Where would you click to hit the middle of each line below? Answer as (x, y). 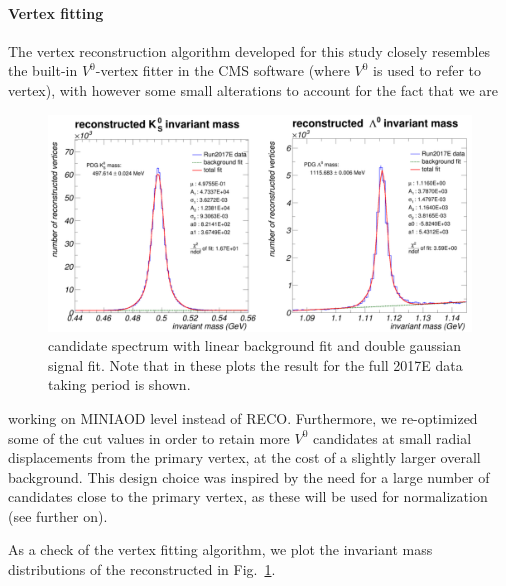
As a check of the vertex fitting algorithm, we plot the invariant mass (220, 549)
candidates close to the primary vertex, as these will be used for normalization (248, 496)
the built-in (43, 70)
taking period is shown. (119, 384)
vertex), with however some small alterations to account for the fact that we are (253, 89)
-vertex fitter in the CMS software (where (222, 70)
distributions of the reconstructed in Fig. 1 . (142, 569)
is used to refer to (427, 70)
